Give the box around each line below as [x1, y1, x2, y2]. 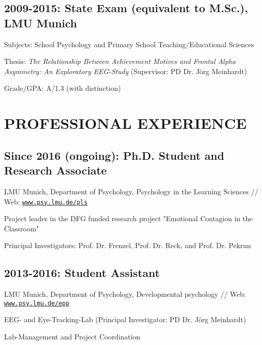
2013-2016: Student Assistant [4, 265, 160, 281]
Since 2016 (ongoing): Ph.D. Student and [4, 147, 224, 163]
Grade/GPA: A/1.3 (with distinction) [4, 83, 121, 93]
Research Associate [4, 162, 107, 178]
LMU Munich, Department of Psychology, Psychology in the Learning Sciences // [4, 186, 258, 196]
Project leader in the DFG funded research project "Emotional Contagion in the [4, 213, 253, 224]
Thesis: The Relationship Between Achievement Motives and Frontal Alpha [4, 56, 236, 66]
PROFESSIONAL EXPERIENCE [4, 113, 247, 133]
